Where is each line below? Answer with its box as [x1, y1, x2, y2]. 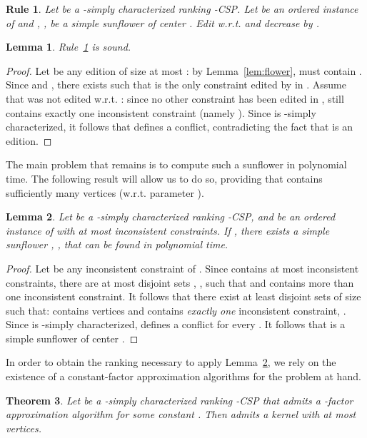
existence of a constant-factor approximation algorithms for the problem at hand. [6, 369, 361, 384]
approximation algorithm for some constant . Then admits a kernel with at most [6, 407, 356, 422]
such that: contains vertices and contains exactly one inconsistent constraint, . [6, 302, 346, 317]
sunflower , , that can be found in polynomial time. [6, 237, 228, 252]
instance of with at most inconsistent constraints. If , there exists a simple [6, 223, 330, 238]
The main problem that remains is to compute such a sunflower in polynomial [6, 157, 347, 172]
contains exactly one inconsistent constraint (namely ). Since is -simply [6, 105, 316, 120]
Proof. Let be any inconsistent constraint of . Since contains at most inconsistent [6, 260, 359, 275]
